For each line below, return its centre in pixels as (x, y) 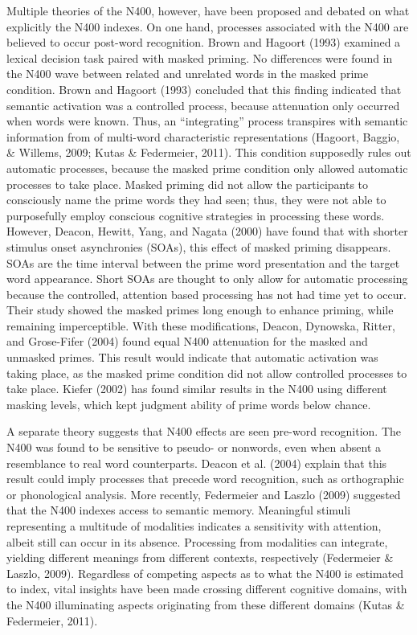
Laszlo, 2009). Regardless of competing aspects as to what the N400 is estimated (205, 573)
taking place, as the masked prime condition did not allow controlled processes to (207, 373)
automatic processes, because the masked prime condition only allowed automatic (207, 168)
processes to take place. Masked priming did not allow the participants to (188, 184)
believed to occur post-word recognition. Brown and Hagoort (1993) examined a (204, 42)
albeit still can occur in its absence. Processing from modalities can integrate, (197, 541)
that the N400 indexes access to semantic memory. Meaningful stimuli (179, 510)
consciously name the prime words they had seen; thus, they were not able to (196, 200)
